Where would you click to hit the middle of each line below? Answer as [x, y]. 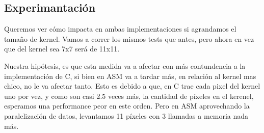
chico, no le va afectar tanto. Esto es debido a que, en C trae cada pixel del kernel [132, 86]
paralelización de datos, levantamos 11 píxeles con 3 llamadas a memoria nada [126, 115]
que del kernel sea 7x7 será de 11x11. [62, 49]
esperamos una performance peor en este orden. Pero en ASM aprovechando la [127, 106]
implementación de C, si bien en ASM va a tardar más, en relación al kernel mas [130, 76]
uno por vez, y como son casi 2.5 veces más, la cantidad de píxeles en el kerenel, [129, 96]
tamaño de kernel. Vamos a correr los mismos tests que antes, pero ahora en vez [129, 38]
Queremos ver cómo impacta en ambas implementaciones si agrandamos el [120, 29]
